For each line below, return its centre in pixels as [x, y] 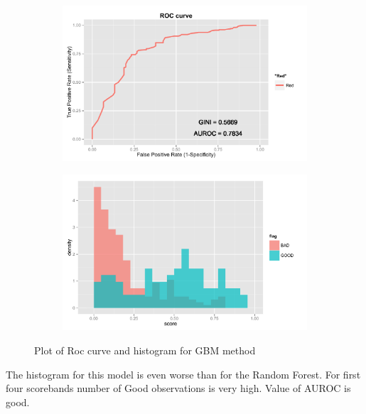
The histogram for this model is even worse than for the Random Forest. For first [183, 374]
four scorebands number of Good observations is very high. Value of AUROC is [178, 388]
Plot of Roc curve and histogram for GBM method [145, 350]
